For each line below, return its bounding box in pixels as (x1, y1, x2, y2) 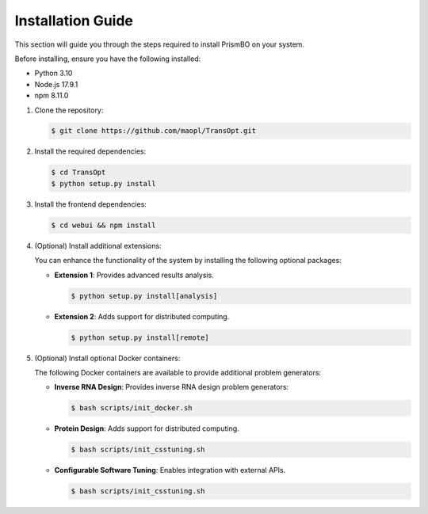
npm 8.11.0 (34, 91, 69, 101)
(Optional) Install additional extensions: (34, 241, 162, 250)
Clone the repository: (34, 105, 104, 115)
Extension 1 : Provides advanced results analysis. (54, 270, 214, 280)
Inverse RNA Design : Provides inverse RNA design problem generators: (54, 383, 289, 392)
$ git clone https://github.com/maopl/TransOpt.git (51, 127, 257, 135)
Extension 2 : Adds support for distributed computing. (54, 311, 230, 321)
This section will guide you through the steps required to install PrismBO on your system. (14, 40, 305, 49)
